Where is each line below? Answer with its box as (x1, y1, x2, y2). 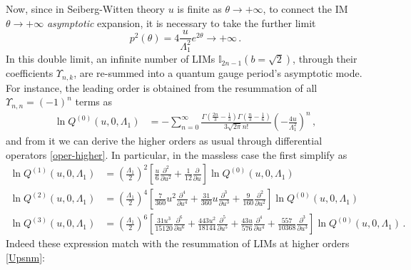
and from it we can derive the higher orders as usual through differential (6, 133, 323, 148)
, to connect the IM (263, 1, 348, 16)
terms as (75, 94, 112, 109)
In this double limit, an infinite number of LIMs (6, 51, 215, 66)
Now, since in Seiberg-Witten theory (6, 1, 165, 16)
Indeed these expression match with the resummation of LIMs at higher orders (6, 236, 350, 251)
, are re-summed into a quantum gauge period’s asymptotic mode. (73, 66, 362, 81)
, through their (293, 51, 357, 66)
